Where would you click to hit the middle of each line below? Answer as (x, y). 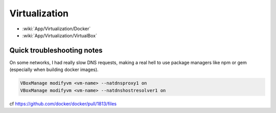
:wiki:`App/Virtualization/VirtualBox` (60, 35)
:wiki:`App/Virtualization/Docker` (56, 29)
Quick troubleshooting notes (56, 50)
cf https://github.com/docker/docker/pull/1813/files (63, 104)
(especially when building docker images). (54, 70)
